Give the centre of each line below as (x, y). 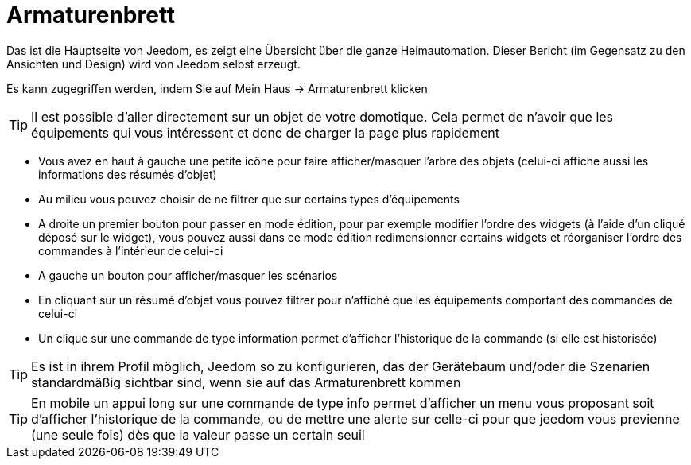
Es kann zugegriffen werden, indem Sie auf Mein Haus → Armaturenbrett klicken (217, 88)
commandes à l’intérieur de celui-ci (131, 250)
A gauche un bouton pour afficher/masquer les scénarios (188, 275)
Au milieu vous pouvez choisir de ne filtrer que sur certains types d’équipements (249, 199)
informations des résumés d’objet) (128, 174)
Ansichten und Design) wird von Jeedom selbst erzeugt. (153, 64)
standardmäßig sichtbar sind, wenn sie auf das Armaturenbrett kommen (246, 382)
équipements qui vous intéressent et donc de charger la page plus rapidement (265, 132)
